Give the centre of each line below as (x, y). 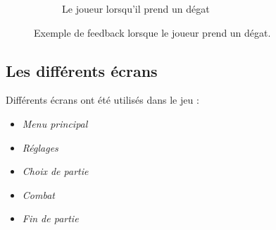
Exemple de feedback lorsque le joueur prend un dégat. (152, 32)
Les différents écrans (82, 70)
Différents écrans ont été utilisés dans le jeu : (102, 100)
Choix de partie (55, 171)
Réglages (40, 147)
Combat (38, 194)
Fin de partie (50, 218)
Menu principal (55, 123)
